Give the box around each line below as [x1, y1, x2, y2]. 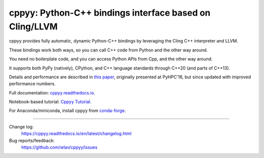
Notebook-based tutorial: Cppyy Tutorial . [9, 99, 91, 105]
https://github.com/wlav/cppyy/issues [21, 144, 98, 150]
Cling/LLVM [9, 21, 58, 32]
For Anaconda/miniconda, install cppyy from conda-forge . [9, 108, 126, 113]
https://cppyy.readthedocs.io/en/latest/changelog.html [21, 131, 132, 136]
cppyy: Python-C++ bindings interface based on [9, 7, 211, 18]
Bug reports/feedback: [9, 137, 55, 143]
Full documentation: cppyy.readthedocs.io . [9, 90, 95, 95]
